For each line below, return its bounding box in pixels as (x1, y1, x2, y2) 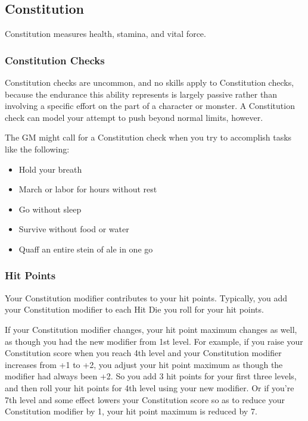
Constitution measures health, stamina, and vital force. (5, 27, 206, 40)
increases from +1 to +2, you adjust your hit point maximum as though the (5, 358, 283, 370)
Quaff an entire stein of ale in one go (18, 242, 153, 255)
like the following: (5, 142, 70, 155)
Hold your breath (18, 163, 82, 175)
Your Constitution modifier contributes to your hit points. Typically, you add (5, 291, 288, 304)
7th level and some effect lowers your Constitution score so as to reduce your (5, 393, 285, 406)
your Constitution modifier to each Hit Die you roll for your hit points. (5, 303, 264, 316)
